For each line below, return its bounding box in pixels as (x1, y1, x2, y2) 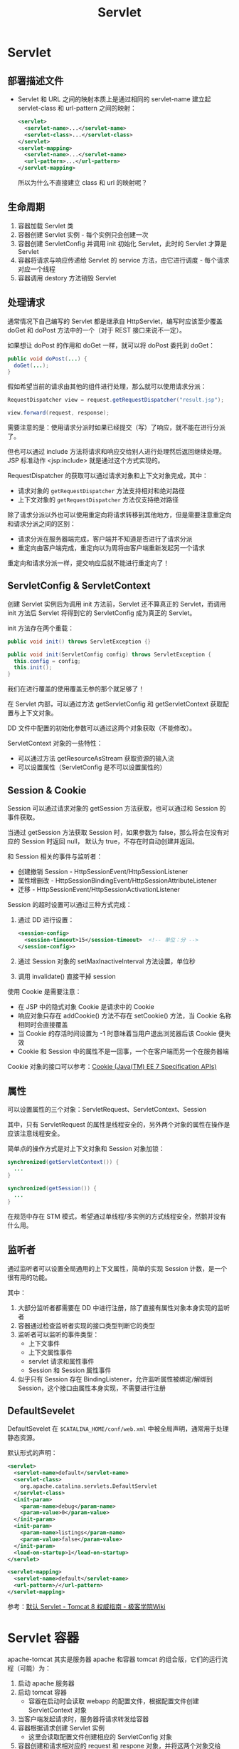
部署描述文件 (7, 74, 64, 86)
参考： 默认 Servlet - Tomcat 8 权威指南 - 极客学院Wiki (7, 1602, 166, 1611)
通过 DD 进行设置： (17, 916, 75, 924)
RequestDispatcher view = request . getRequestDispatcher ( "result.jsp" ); (7, 397, 224, 404)
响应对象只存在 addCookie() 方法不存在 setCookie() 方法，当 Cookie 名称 (17, 1011, 232, 1020)
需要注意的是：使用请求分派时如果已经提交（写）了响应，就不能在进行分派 (7, 423, 225, 432)
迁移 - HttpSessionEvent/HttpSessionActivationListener (17, 886, 180, 893)
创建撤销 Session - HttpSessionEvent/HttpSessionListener (17, 868, 188, 876)
